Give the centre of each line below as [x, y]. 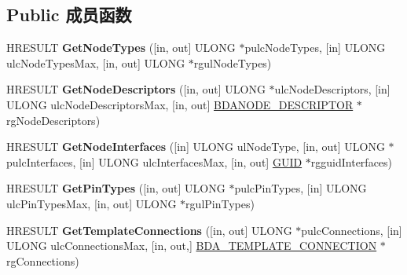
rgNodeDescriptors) [53, 120]
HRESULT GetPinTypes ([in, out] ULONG [116, 188]
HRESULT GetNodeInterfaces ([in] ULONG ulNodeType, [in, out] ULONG [196, 147]
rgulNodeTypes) [233, 62]
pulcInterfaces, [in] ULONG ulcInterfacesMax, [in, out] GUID [154, 161]
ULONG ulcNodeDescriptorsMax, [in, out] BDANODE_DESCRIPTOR [180, 104]
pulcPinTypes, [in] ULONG [301, 188]
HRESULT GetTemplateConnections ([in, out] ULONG [149, 230]
